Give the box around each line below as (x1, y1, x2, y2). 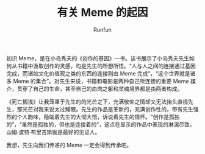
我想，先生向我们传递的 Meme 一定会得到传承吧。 (6, 141, 132, 149)
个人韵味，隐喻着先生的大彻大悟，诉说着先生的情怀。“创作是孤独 (16, 113, 180, 121)
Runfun (93, 26, 112, 33)
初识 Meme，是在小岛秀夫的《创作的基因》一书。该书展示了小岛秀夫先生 (6, 54, 190, 61)
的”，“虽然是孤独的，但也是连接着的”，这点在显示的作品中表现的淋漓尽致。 (6, 121, 195, 128)
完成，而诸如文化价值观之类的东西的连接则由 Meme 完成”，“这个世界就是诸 (6, 69, 196, 77)
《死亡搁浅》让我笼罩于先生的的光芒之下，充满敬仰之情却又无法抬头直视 (6, 98, 188, 105)
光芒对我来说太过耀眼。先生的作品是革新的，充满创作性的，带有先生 (22, 105, 193, 113)
